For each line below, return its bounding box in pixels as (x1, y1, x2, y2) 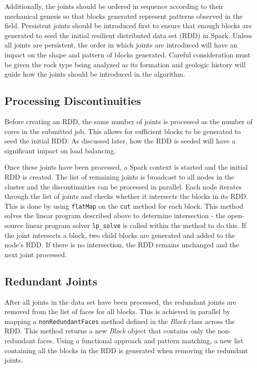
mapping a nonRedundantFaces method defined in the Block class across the (4, 316, 235, 326)
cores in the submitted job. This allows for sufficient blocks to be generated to (4, 126, 241, 136)
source (4, 220, 24, 230)
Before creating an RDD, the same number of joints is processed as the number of (4, 116, 253, 126)
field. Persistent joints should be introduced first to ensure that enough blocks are (4, 20, 252, 31)
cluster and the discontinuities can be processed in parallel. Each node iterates (4, 181, 242, 191)
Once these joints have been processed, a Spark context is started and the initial (4, 162, 248, 172)
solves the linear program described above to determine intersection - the (4, 210, 225, 221)
